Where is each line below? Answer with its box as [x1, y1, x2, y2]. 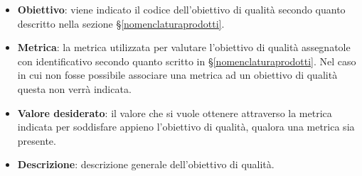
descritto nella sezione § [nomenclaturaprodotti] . [17, 16, 225, 31]
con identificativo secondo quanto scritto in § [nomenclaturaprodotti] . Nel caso [17, 53, 356, 68]
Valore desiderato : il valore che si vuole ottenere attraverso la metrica [17, 105, 332, 120]
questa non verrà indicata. [17, 81, 132, 96]
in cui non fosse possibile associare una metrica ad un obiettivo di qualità [17, 67, 338, 82]
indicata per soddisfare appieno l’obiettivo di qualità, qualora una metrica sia [17, 119, 355, 134]
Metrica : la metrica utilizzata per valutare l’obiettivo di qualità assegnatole [17, 40, 351, 55]
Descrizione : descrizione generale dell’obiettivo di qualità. [17, 157, 275, 172]
